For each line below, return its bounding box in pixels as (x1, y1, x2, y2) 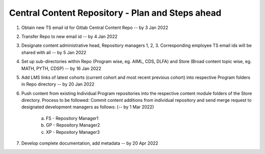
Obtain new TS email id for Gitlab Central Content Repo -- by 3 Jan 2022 (21, 25, 169, 31)
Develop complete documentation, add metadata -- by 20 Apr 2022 (21, 140, 159, 146)
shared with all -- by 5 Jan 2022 (21, 49, 87, 55)
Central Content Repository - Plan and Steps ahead (9, 7, 222, 18)
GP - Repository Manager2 (46, 122, 100, 128)
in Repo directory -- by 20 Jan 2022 (21, 81, 95, 87)
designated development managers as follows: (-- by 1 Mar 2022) (21, 104, 154, 110)
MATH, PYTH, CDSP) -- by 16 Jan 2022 (21, 65, 102, 71)
